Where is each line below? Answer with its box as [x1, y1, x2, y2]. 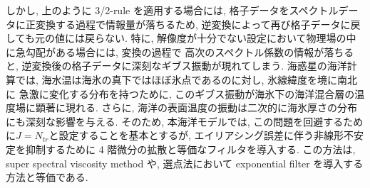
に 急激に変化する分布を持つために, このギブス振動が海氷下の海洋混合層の [6, 86, 355, 101]
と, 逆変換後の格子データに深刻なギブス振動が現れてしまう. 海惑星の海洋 [6, 58, 347, 73]
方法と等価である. [6, 170, 88, 184]
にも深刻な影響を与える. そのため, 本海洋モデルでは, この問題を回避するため [6, 114, 364, 128]
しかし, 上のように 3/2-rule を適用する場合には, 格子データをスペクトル [6, 3, 339, 17]
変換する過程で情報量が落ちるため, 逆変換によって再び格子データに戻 [35, 16, 361, 31]
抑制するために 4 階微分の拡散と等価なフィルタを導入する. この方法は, [25, 141, 356, 156]
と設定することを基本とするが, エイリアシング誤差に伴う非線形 [48, 128, 344, 143]
